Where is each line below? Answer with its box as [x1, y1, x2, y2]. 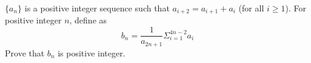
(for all [238, 2, 264, 14]
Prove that [5, 46, 45, 59]
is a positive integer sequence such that [24, 2, 170, 14]
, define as [69, 14, 107, 26]
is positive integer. [58, 46, 125, 59]
